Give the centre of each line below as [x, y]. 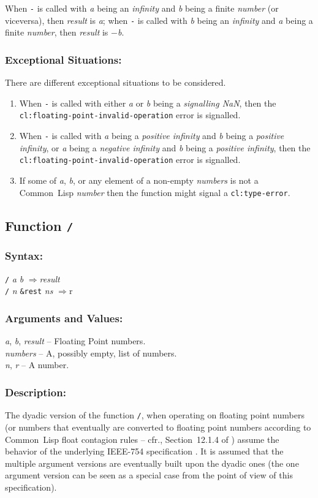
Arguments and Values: [64, 318]
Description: [36, 392]
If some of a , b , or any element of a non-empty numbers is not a [139, 180]
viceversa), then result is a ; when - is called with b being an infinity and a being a [159, 20]
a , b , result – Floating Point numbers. [75, 341]
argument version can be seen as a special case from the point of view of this [149, 475]
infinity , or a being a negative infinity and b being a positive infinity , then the [165, 147]
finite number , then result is [57, 32]
